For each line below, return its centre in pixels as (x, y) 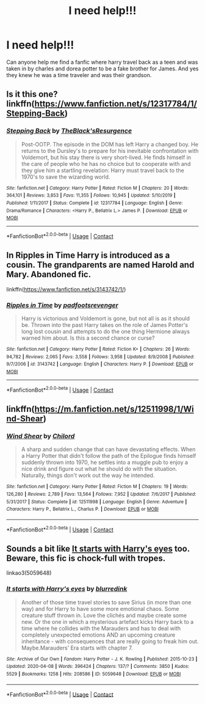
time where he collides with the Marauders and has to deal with (101, 628)
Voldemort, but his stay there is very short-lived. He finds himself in (106, 157)
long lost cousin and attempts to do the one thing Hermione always (106, 332)
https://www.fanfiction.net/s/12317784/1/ (116, 104)
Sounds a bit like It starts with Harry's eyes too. (98, 549)
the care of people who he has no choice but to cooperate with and (106, 163)
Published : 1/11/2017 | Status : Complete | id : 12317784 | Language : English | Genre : (95, 203)
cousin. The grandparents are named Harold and (100, 265)
